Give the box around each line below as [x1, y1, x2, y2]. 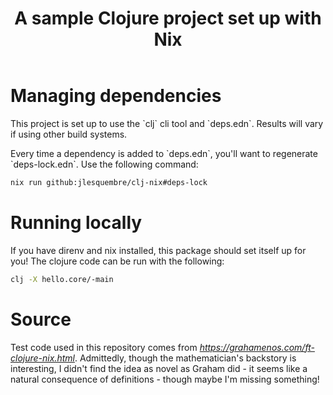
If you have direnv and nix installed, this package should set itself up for [10, 244, 307, 256]
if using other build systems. [10, 128, 128, 140]
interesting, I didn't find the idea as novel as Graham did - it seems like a [10, 362, 308, 374]
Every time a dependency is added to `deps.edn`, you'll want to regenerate [10, 147, 318, 159]
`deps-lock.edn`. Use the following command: [10, 158, 199, 170]
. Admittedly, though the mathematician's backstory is [74, 352, 297, 364]
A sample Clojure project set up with [14, 7, 322, 30]
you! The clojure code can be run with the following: [10, 255, 225, 267]
